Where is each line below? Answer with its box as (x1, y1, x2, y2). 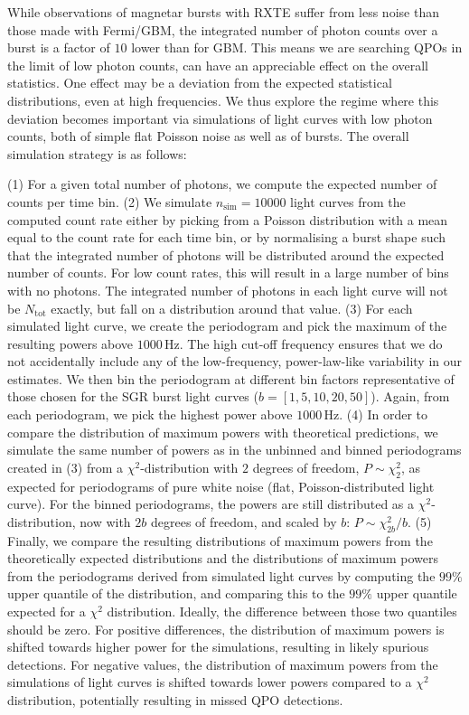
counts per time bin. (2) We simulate (7, 192, 212, 211)
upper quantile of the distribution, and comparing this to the (7, 584, 345, 603)
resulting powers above (7, 334, 134, 353)
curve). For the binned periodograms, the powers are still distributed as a (7, 494, 415, 513)
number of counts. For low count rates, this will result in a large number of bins (7, 263, 449, 282)
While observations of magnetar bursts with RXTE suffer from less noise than (7, 3, 439, 21)
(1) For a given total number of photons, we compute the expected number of (7, 174, 437, 193)
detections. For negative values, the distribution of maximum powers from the (7, 654, 438, 673)
